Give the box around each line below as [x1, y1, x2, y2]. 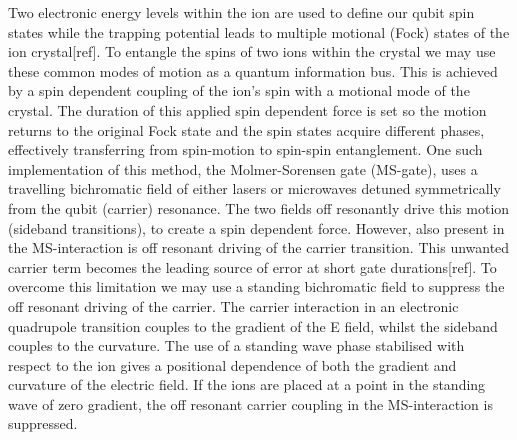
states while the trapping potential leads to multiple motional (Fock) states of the [8, 21, 510, 42]
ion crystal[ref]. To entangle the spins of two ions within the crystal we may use [8, 41, 496, 62]
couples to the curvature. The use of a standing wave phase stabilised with [8, 335, 465, 356]
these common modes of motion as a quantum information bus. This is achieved [8, 60, 498, 81]
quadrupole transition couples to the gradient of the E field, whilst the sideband [8, 315, 498, 336]
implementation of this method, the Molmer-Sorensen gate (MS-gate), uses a [8, 158, 478, 179]
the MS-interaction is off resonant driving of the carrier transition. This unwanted [8, 237, 510, 258]
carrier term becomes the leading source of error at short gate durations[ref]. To [8, 256, 497, 277]
